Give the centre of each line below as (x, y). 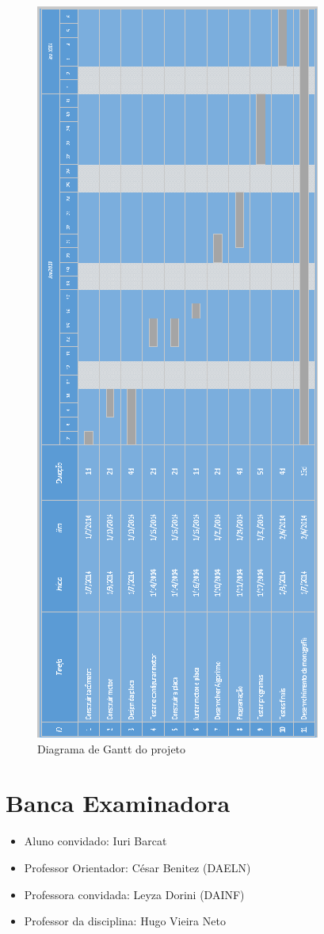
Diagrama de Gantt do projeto (112, 748)
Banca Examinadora (118, 803)
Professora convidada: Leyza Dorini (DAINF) (134, 894)
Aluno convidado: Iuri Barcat (95, 841)
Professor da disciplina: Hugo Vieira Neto (125, 921)
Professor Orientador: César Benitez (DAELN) (137, 867)
